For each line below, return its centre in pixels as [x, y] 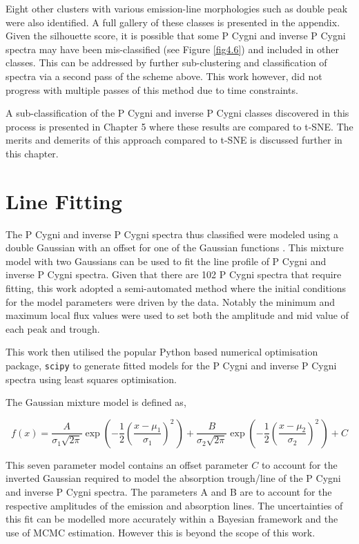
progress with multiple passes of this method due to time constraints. [152, 89]
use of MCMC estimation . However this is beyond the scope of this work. [161, 532]
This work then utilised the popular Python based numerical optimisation [162, 352]
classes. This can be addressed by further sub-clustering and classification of [166, 62]
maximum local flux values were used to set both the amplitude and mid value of [177, 315]
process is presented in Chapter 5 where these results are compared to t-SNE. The [179, 126]
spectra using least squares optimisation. [91, 379]
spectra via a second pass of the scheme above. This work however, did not [164, 76]
